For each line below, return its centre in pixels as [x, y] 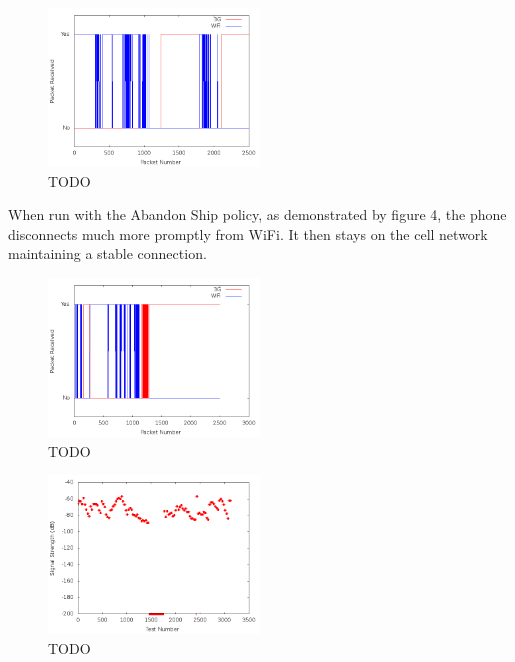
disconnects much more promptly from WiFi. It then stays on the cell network [248, 233]
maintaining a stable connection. [107, 253]
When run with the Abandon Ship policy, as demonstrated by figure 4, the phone [257, 214]
